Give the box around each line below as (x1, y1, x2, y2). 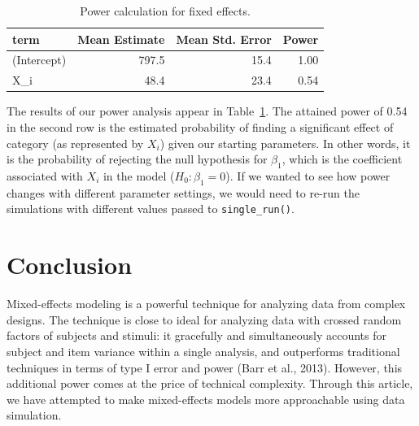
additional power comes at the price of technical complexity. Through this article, (7, 375, 413, 392)
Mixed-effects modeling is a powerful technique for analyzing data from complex (7, 295, 406, 312)
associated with (7, 167, 83, 184)
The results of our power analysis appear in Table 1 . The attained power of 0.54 (7, 102, 408, 120)
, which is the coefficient (282, 150, 403, 167)
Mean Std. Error (176, 30, 272, 47)
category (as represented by (7, 134, 144, 151)
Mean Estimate (77, 30, 165, 47)
